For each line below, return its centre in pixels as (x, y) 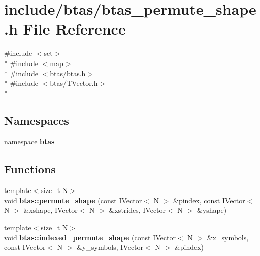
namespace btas (29, 141)
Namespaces (37, 120)
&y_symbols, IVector (110, 247)
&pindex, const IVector (209, 200)
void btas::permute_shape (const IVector (73, 200)
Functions (30, 169)
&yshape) (212, 210)
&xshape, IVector (51, 210)
